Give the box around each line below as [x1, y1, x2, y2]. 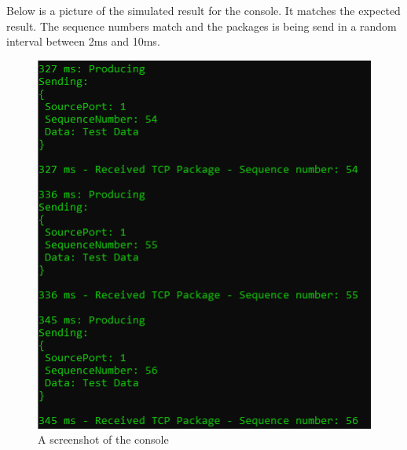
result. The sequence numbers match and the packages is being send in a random [6, 17, 397, 34]
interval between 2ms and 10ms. [6, 33, 160, 50]
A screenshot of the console [38, 431, 169, 448]
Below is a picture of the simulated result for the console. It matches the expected [6, 2, 401, 18]
